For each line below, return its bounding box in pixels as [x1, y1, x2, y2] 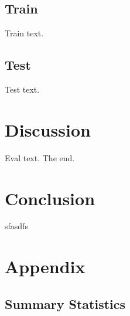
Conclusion [5, 186, 95, 210]
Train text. [5, 27, 44, 39]
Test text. [5, 83, 40, 95]
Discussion [5, 117, 91, 141]
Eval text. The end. [5, 151, 75, 164]
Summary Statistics [5, 294, 126, 312]
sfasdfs [5, 220, 28, 232]
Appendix [5, 254, 85, 278]
